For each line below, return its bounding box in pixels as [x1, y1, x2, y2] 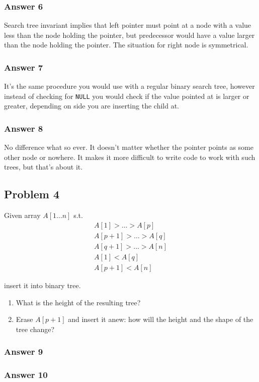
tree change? [16, 323, 55, 334]
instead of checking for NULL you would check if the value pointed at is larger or [4, 90, 249, 101]
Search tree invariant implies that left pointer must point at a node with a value [4, 20, 251, 30]
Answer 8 [4, 122, 43, 134]
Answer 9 [4, 345, 43, 358]
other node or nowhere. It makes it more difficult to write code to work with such [4, 151, 255, 162]
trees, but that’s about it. [4, 161, 83, 172]
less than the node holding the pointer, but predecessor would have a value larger [4, 29, 255, 40]
